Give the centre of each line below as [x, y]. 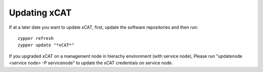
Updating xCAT [40, 13]
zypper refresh [36, 38]
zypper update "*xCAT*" [46, 45]
